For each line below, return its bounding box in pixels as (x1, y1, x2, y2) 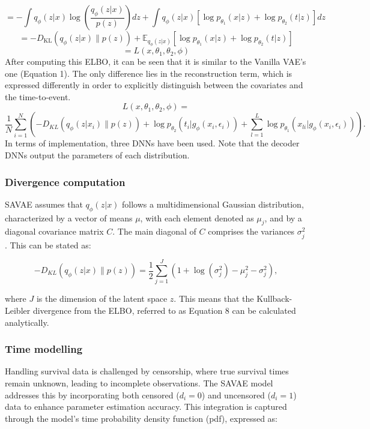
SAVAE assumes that (5, 197, 83, 210)
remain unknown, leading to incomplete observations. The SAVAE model (5, 376, 273, 389)
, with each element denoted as (140, 211, 254, 224)
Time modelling (5, 341, 83, 356)
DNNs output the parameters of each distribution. (5, 149, 190, 161)
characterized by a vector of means (5, 211, 133, 224)
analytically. (5, 316, 49, 328)
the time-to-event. (5, 90, 71, 103)
